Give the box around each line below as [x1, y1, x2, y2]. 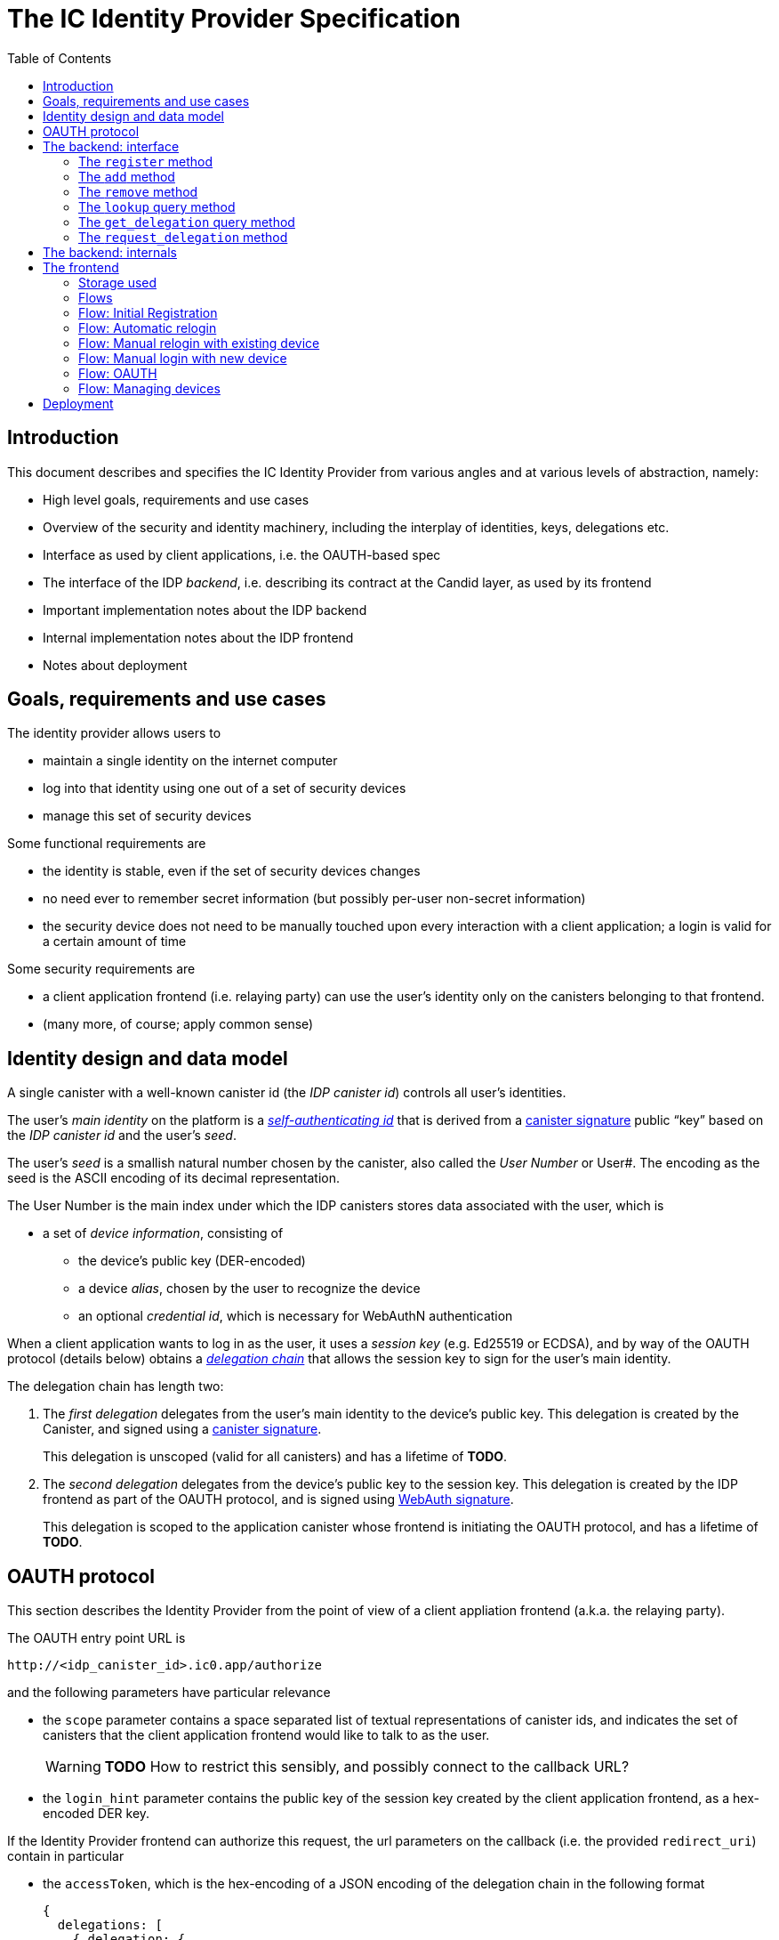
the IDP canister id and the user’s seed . [7, 1128, 237, 1144]
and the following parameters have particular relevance [7, 1685, 331, 1701]
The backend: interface [43, 138, 180, 154]
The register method [78, 153, 213, 169]
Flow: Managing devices [78, 380, 221, 396]
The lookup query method [78, 198, 236, 214]
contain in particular [7, 1848, 124, 1864]
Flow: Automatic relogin [78, 319, 217, 335]
